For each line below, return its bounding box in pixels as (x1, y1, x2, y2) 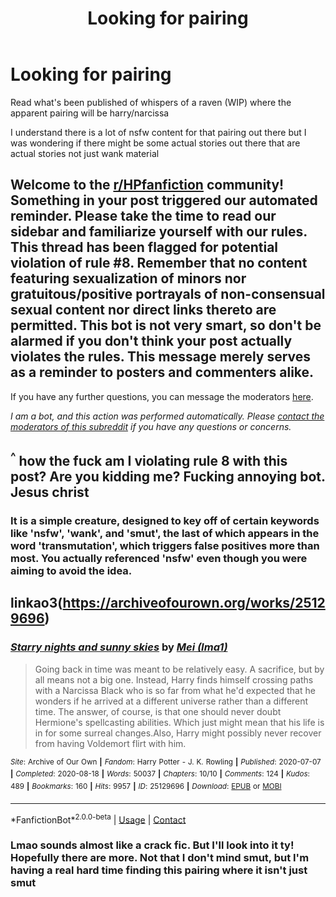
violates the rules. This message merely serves (10, 348, 312, 366)
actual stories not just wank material (10, 147, 160, 159)
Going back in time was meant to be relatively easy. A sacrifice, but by (34, 663, 325, 675)
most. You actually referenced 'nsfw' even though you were (10, 552, 308, 566)
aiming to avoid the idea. (10, 564, 133, 578)
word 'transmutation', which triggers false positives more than (10, 539, 320, 553)
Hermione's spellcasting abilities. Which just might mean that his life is (34, 716, 325, 728)
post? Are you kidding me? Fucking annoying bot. (10, 468, 326, 486)
